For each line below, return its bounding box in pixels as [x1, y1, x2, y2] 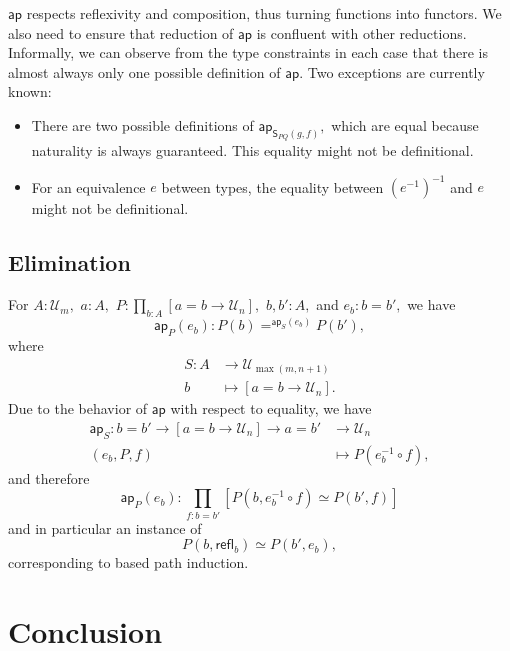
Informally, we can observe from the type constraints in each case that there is [8, 42, 489, 63]
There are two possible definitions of [31, 114, 254, 135]
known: [8, 81, 52, 102]
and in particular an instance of [8, 517, 202, 538]
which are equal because [331, 114, 479, 135]
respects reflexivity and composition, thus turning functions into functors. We [26, 3, 502, 23]
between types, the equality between [161, 176, 384, 197]
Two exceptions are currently [307, 61, 485, 82]
